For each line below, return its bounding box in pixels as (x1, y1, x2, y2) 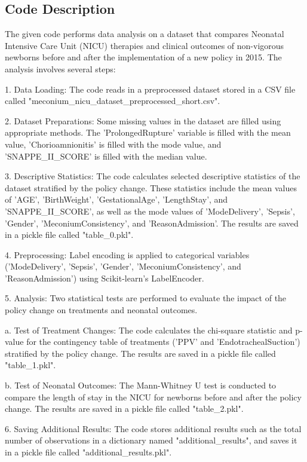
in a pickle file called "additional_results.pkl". (5, 446, 172, 458)
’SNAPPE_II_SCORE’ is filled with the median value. (5, 149, 207, 162)
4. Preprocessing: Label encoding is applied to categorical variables (5, 248, 250, 261)
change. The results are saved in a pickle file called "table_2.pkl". (5, 402, 244, 415)
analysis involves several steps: (5, 62, 116, 75)
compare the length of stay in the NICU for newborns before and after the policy (5, 390, 302, 403)
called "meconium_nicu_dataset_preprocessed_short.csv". (5, 94, 220, 107)
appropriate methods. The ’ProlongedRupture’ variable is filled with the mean (5, 126, 291, 139)
